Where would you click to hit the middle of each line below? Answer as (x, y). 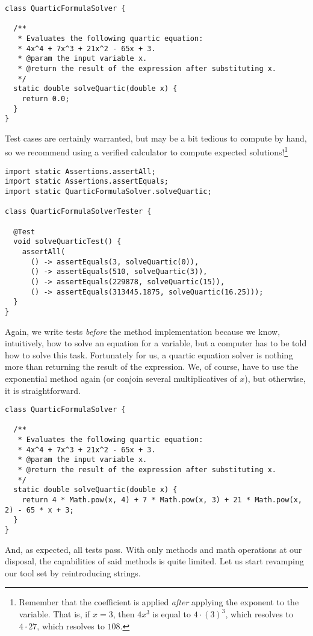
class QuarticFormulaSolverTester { (78, 212)
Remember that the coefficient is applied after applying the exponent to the (159, 602)
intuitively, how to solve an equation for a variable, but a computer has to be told (156, 343)
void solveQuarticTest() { (67, 242)
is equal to (172, 614)
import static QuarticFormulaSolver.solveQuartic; (108, 192)
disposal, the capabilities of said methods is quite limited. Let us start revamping (154, 561)
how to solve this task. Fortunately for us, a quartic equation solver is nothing (149, 354)
